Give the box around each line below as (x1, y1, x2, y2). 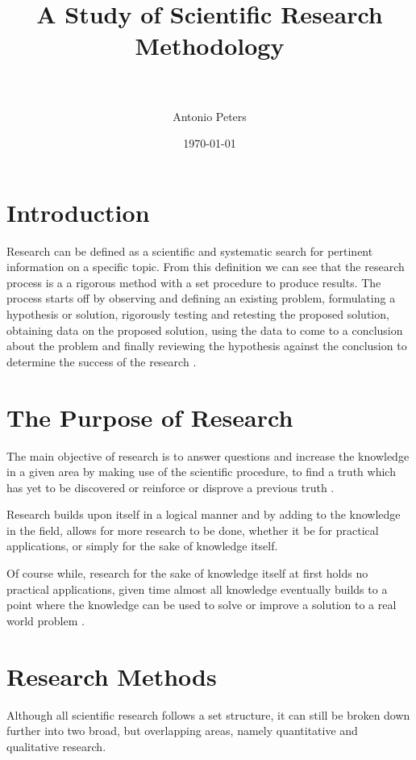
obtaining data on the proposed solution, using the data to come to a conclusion (6, 321, 403, 338)
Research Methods (6, 659, 217, 692)
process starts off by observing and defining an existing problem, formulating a (6, 290, 396, 307)
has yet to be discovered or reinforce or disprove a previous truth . (6, 478, 335, 495)
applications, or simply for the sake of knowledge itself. (6, 537, 278, 554)
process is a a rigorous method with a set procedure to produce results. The (6, 274, 381, 290)
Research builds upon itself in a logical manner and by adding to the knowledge (6, 506, 401, 523)
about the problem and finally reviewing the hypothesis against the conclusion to (6, 337, 407, 354)
